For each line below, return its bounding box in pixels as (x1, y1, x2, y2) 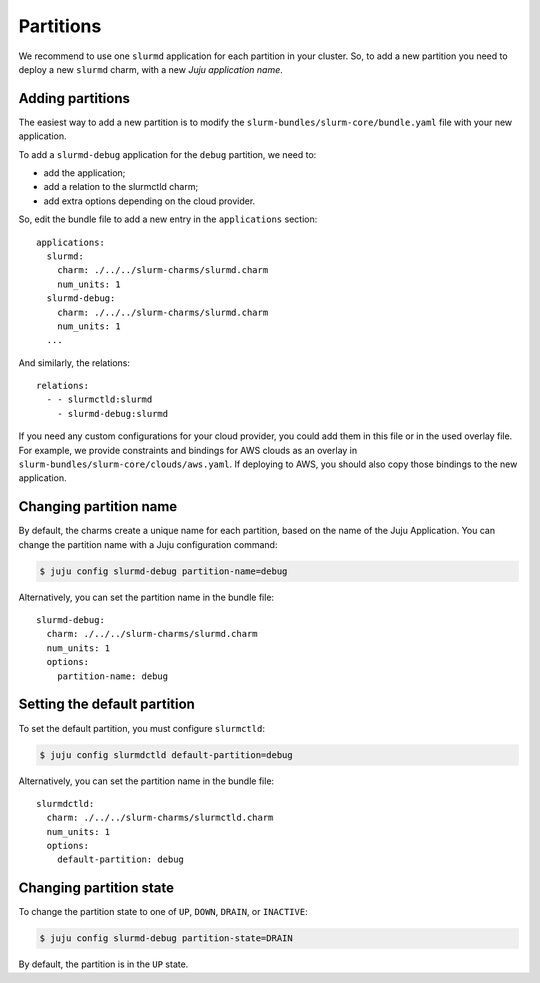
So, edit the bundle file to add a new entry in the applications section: (18, 213, 318, 225)
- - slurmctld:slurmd (46, 394, 153, 405)
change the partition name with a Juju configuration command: (18, 538, 278, 550)
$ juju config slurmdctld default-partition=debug (39, 749, 294, 760)
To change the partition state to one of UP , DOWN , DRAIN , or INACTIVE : (18, 906, 309, 918)
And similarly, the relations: (18, 356, 130, 369)
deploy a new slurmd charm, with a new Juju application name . (18, 63, 284, 75)
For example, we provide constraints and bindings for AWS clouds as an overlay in (18, 444, 358, 456)
